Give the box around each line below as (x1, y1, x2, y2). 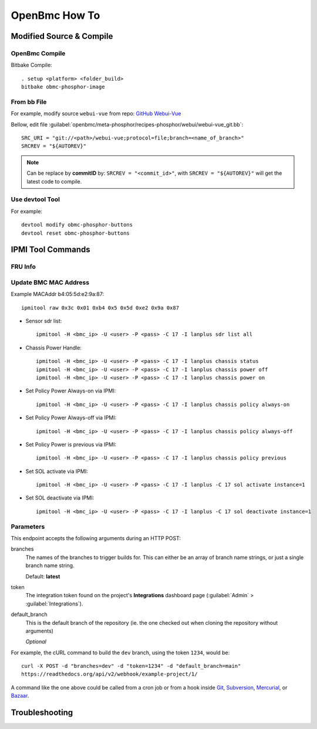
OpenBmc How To (11, 9, 100, 22)
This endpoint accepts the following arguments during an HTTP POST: (11, 535, 181, 541)
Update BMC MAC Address (11, 278, 90, 287)
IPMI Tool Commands (11, 245, 90, 255)
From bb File (11, 98, 47, 106)
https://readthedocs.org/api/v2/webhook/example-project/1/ (21, 671, 198, 678)
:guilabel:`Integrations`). (25, 600, 83, 607)
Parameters (11, 522, 45, 531)
